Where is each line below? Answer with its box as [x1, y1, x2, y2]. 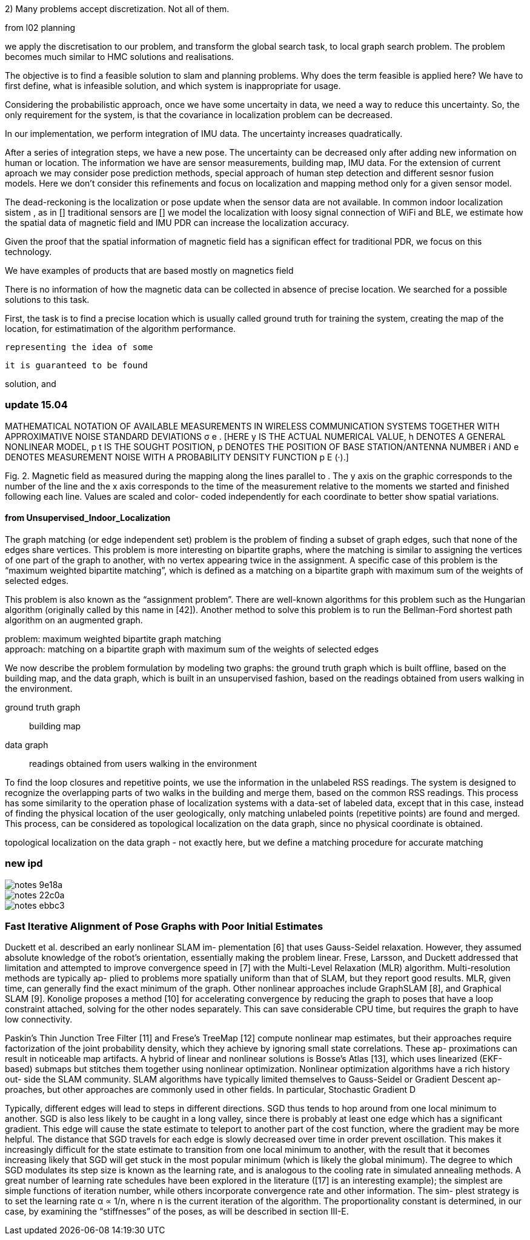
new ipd [5, 857, 43, 870]
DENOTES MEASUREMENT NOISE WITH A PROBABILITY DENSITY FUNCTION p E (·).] [5, 451, 349, 462]
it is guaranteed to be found [5, 360, 148, 370]
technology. [5, 247, 52, 257]
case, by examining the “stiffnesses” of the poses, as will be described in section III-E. [5, 1206, 349, 1217]
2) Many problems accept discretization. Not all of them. [5, 4, 230, 14]
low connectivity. [5, 1014, 73, 1025]
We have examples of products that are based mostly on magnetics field [5, 265, 294, 276]
